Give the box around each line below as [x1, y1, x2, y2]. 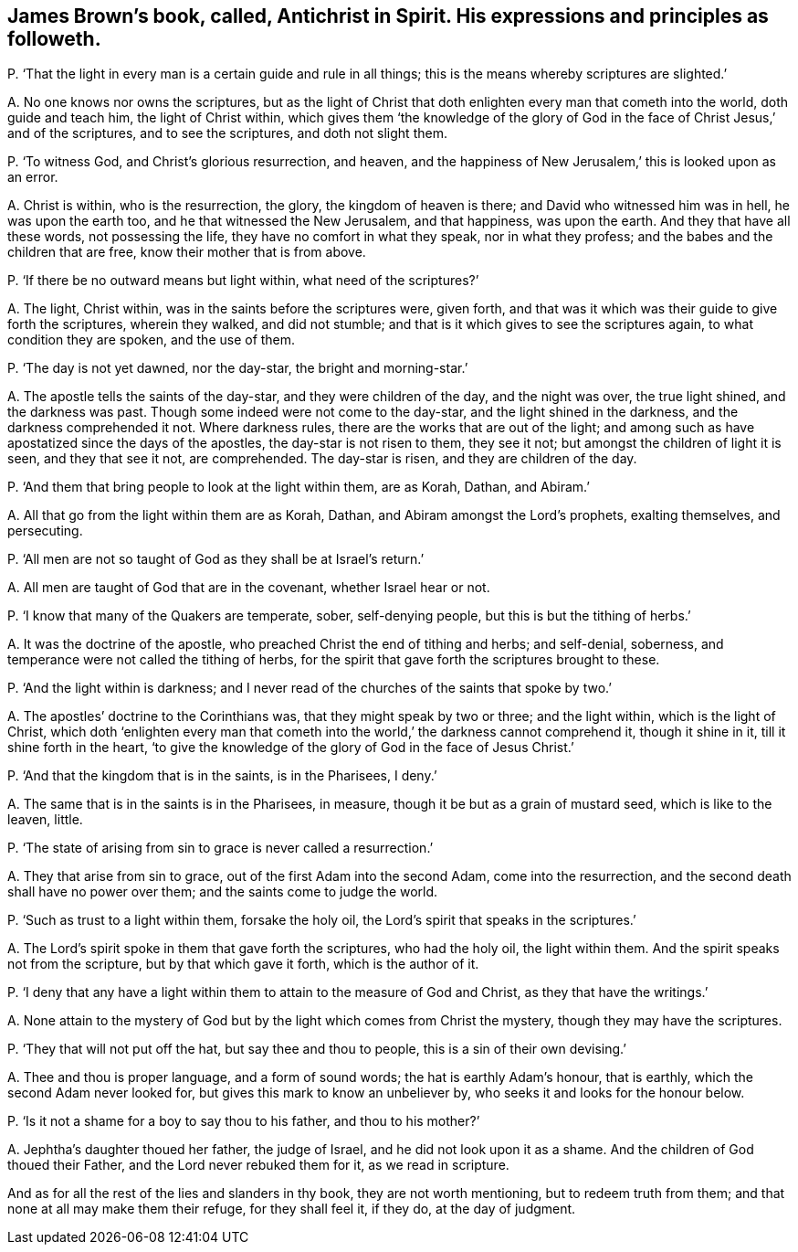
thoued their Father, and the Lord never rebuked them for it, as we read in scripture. [7, 1157, 509, 1173]
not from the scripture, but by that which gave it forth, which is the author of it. [7, 956, 479, 972]
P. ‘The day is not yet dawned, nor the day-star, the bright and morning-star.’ [7, 360, 468, 377]
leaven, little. [7, 812, 83, 828]
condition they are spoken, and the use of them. [7, 332, 296, 348]
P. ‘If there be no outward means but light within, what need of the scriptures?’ [7, 272, 479, 289]
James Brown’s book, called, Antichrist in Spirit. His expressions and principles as [7, 5, 769, 27]
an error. [7, 169, 58, 186]
